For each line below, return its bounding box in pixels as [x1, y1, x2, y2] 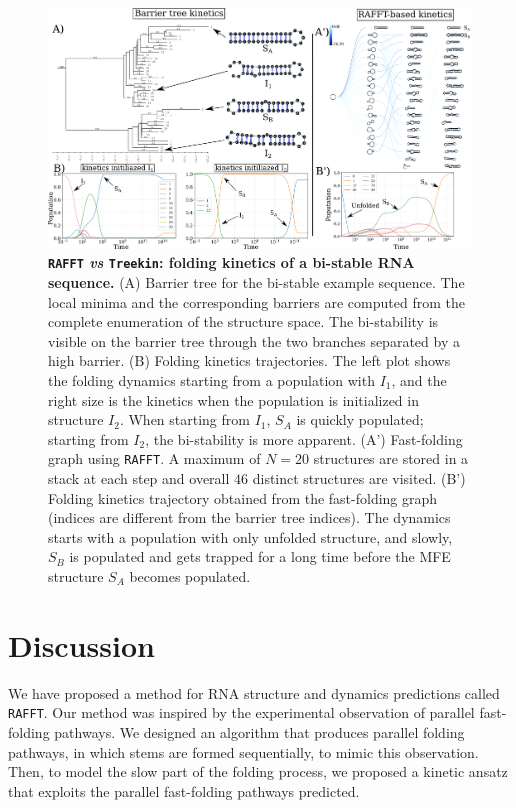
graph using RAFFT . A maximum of [48, 448, 261, 469]
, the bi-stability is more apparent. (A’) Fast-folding [145, 428, 463, 449]
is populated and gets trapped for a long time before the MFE [69, 546, 451, 567]
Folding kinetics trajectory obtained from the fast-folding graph [48, 487, 438, 508]
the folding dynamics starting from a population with [48, 370, 375, 391]
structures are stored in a [313, 448, 469, 469]
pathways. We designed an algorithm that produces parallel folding [54, 721, 465, 742]
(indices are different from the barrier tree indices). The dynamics [48, 507, 451, 528]
